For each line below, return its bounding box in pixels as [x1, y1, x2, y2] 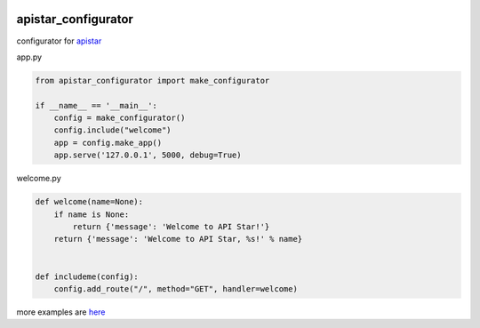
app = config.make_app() [53, 138, 163, 148]
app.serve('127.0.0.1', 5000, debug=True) [53, 150, 242, 160]
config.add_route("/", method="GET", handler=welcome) [53, 284, 298, 293]
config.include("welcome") [53, 125, 172, 135]
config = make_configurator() [53, 113, 186, 124]
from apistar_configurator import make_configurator [35, 76, 270, 85]
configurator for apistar [16, 36, 102, 46]
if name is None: [53, 209, 130, 220]
